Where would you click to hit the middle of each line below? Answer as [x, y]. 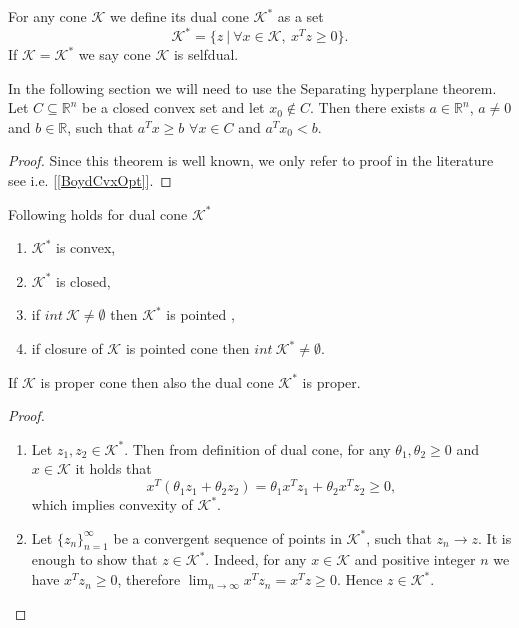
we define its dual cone [179, 16]
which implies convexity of [112, 504]
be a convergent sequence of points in [227, 537]
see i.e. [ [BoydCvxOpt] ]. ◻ [90, 180]
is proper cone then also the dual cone [157, 381]
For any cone [47, 16]
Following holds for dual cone [98, 213]
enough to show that [94, 559]
